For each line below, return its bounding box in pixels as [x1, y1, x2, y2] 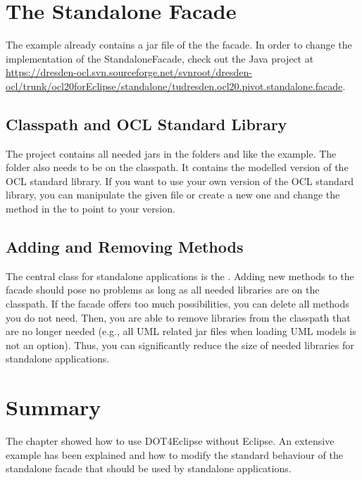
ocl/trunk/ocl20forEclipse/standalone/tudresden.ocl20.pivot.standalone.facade [6, 78, 343, 93]
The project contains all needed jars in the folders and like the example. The [6, 146, 337, 160]
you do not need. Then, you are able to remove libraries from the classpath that [6, 310, 351, 324]
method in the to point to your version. [6, 201, 175, 216]
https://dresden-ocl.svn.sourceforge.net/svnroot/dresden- [6, 65, 252, 80]
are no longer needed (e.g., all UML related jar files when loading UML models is [6, 324, 356, 339]
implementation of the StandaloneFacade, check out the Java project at [6, 51, 314, 65]
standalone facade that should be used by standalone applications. [6, 461, 292, 476]
